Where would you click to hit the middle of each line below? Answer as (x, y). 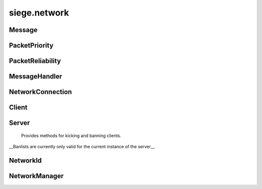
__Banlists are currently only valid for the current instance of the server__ (82, 147)
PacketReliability (35, 61)
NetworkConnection (41, 92)
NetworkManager (36, 176)
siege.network (39, 13)
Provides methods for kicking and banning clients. (71, 136)
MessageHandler (36, 77)
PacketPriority (31, 45)
